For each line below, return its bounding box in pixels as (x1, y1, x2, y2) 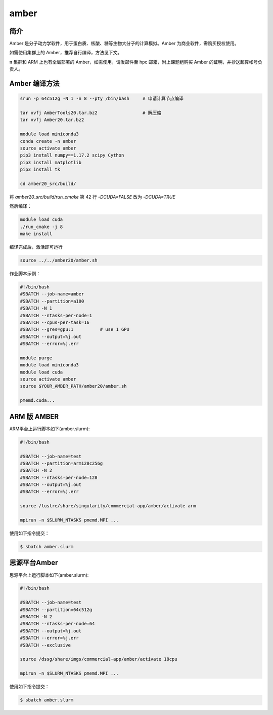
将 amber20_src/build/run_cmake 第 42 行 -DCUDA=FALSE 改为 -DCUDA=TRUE (9, 194, 175, 200)
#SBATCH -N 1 (20, 306, 53, 311)
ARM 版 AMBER (9, 412, 59, 421)
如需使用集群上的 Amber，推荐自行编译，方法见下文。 (9, 50, 122, 56)
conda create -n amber (20, 138, 76, 144)
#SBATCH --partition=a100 (20, 298, 84, 304)
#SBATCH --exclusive (20, 642, 71, 648)
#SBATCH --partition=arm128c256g (20, 460, 103, 466)
